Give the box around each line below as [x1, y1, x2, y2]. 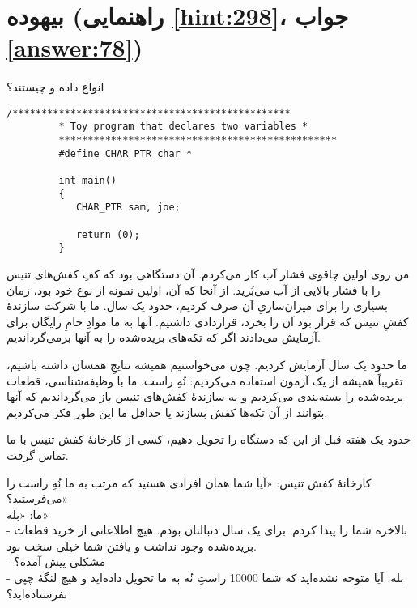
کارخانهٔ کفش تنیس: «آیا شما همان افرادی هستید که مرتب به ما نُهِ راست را [6, 474, 372, 491]
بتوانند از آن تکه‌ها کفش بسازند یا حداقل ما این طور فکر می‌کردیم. [6, 403, 328, 420]
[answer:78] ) [6, 31, 143, 64]
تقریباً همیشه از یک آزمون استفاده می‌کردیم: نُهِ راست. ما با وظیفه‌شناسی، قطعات [6, 372, 403, 389]
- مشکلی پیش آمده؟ [6, 553, 106, 570]
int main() [58, 175, 117, 187]
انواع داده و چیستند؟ [6, 79, 104, 96]
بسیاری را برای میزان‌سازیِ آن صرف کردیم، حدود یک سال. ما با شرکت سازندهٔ [6, 297, 388, 314]
